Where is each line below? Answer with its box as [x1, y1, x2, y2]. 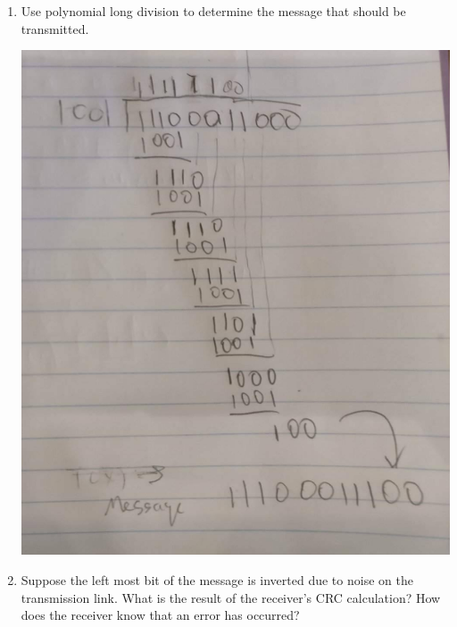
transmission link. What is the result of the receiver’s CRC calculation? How [21, 588, 441, 606]
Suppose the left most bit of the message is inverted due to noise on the [21, 570, 413, 589]
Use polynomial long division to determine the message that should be [21, 2, 406, 20]
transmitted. [21, 19, 89, 38]
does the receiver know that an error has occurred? [21, 606, 300, 624]
